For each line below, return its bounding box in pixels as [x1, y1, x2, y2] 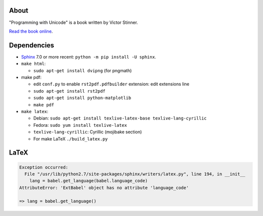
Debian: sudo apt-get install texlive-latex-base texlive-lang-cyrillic [33, 115, 207, 121]
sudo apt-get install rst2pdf [33, 88, 106, 94]
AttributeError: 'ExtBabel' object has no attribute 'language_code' [19, 185, 189, 190]
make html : [21, 61, 46, 67]
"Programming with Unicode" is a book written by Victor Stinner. [9, 20, 138, 25]
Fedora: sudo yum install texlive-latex [33, 122, 127, 128]
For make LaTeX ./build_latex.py [33, 136, 108, 141]
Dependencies [9, 41, 55, 49]
